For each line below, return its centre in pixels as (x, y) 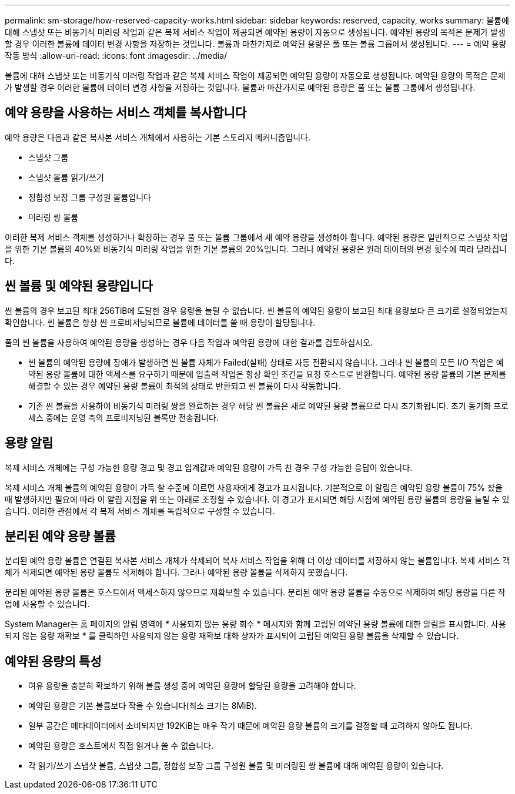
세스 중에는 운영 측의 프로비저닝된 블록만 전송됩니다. (123, 417)
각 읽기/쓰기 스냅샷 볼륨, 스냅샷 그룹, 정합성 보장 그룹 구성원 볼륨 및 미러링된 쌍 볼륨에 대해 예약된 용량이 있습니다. (236, 766)
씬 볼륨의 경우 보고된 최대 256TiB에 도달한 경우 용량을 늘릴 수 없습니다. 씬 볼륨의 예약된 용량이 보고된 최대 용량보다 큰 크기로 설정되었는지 (256, 310)
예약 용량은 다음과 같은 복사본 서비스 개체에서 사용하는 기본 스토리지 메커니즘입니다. (158, 137)
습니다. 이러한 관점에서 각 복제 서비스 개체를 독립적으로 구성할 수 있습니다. (140, 511)
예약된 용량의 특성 (53, 661)
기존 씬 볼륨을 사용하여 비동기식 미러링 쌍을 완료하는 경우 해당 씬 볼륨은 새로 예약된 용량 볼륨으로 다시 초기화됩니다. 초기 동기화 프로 (268, 406)
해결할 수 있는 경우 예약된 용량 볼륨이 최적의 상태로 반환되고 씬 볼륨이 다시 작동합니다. (185, 386)
